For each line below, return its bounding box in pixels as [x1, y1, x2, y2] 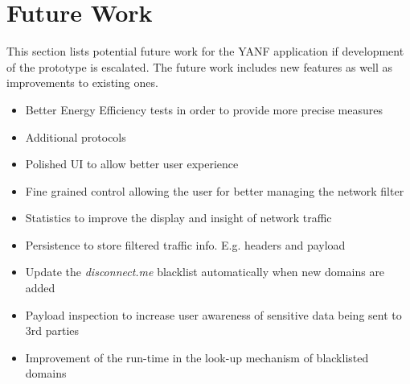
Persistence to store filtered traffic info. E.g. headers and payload [25, 236, 346, 253]
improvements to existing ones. [6, 74, 158, 91]
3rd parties [25, 322, 80, 339]
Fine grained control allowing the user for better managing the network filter [25, 182, 404, 199]
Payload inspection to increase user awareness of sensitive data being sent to [25, 306, 402, 323]
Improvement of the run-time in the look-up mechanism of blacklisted [25, 349, 369, 365]
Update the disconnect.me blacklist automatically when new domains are [25, 263, 385, 280]
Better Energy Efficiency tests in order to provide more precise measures [25, 101, 383, 118]
